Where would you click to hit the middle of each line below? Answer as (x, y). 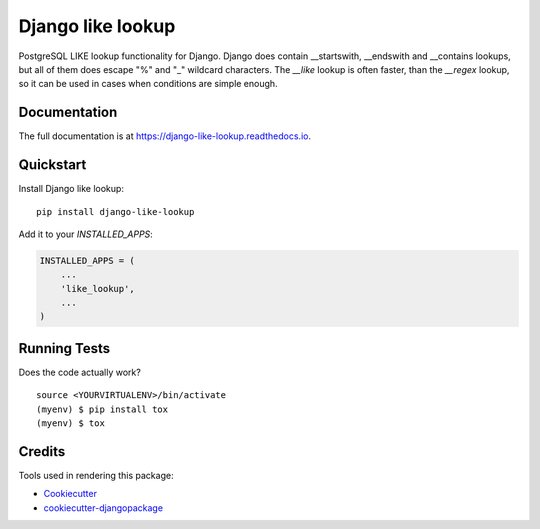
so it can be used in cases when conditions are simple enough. (148, 84)
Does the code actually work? (80, 372)
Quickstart (52, 165)
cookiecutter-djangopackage (103, 507)
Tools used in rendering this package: (96, 476)
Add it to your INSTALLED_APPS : (86, 234)
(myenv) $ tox (70, 423)
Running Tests (64, 348)
